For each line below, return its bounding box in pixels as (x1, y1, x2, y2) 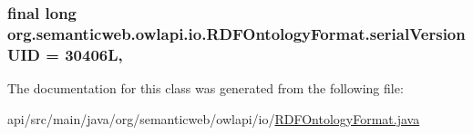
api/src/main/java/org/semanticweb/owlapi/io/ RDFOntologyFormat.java (7, 109, 420, 128)
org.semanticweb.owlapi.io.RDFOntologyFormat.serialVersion (7, 22, 466, 44)
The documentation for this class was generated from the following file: (7, 79, 404, 98)
